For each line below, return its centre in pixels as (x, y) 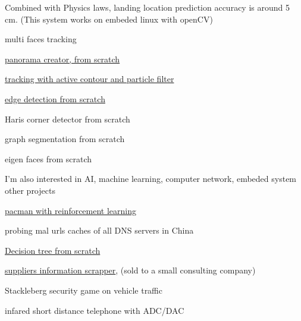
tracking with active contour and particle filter (90, 79)
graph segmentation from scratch (65, 139)
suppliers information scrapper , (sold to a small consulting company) (130, 270)
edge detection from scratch (55, 98)
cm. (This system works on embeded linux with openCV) (109, 19)
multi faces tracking (41, 39)
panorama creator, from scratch (62, 59)
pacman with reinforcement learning (71, 210)
